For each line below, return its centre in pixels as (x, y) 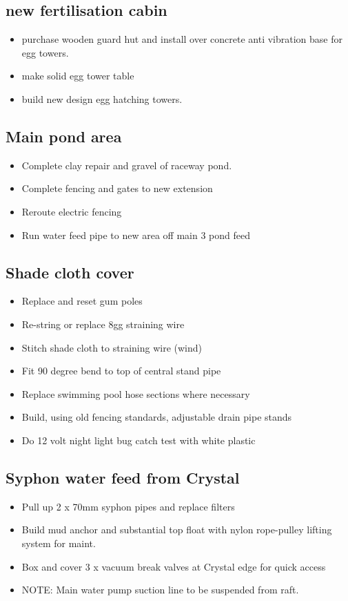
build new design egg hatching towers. (102, 98)
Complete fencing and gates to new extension (117, 188)
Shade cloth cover (70, 272)
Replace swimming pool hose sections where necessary (136, 393)
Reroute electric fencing (72, 211)
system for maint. (59, 543)
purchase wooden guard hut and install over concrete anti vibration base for (182, 39)
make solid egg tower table (78, 76)
